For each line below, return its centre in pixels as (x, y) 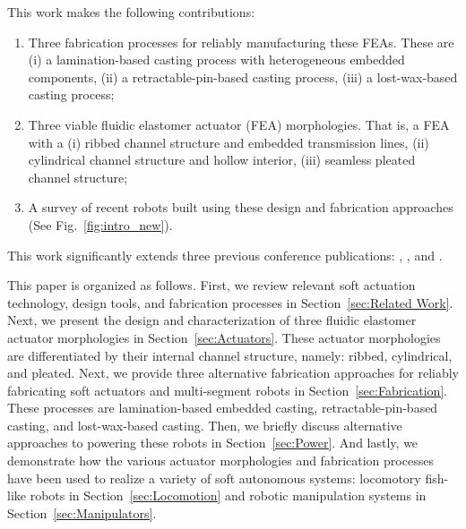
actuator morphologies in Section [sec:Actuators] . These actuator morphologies (224, 337)
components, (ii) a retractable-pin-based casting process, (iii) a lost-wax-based (243, 77)
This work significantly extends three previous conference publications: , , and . (225, 255)
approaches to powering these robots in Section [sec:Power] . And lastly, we (213, 443)
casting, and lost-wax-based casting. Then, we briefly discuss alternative (205, 425)
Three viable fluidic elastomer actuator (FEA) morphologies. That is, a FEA (239, 124)
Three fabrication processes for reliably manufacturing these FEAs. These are (241, 42)
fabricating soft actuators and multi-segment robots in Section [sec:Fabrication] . (228, 390)
